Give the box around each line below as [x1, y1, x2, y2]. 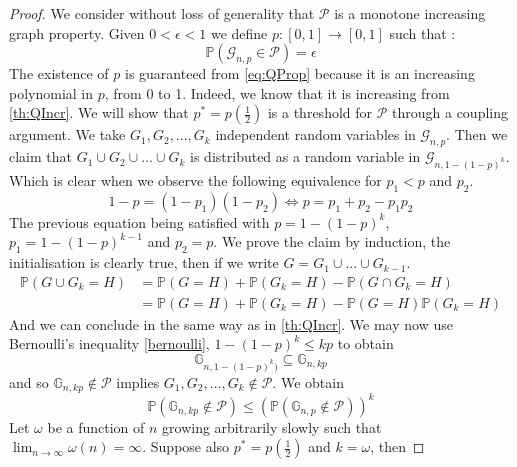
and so [9, 371, 49, 392]
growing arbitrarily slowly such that [162, 416, 382, 437]
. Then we [446, 124, 508, 145]
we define [210, 22, 268, 43]
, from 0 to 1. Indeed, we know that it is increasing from [104, 82, 450, 103]
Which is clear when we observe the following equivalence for [9, 169, 382, 190]
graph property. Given [9, 22, 145, 43]
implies [116, 371, 160, 392]
